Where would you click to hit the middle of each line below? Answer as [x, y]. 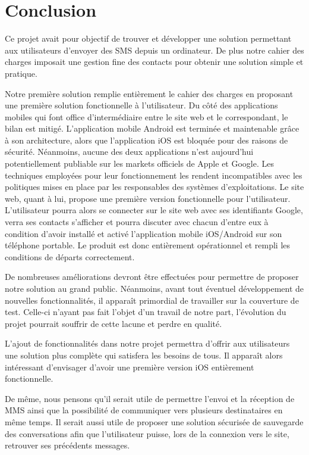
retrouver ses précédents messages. [67, 445]
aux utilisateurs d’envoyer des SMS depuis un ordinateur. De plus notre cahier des [154, 50]
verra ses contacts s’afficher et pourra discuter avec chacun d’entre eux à [137, 222]
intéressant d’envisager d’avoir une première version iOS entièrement [130, 367]
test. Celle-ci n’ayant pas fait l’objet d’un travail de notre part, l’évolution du [146, 312]
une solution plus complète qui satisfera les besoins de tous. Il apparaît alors [144, 355]
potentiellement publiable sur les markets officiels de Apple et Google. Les [139, 163]
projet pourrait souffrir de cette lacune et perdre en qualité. [113, 323]
